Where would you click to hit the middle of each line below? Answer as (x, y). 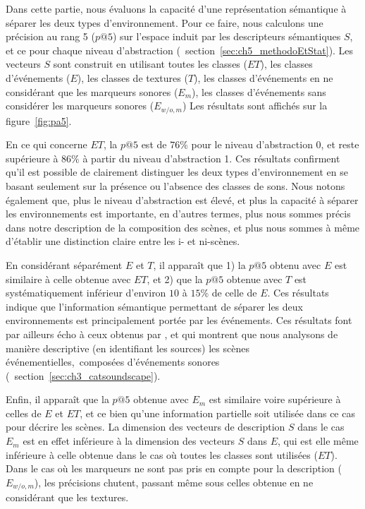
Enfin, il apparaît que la (57, 399)
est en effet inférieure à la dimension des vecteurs (129, 441)
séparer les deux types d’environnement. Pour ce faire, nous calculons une (165, 22)
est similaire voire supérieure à (275, 399)
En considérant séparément (64, 264)
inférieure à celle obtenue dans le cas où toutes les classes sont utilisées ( (162, 454)
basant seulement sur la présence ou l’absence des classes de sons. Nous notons (175, 185)
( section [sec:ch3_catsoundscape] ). (83, 375)
